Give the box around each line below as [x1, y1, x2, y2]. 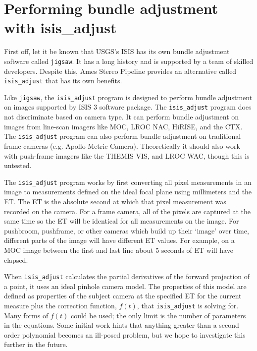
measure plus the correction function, [4, 300, 117, 310]
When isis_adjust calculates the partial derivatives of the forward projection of [4, 271, 250, 282]
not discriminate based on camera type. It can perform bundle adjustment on [4, 112, 239, 122]
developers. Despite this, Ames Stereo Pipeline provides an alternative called [4, 65, 237, 76]
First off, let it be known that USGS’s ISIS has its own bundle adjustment [4, 46, 230, 57]
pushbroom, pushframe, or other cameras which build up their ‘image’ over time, [4, 225, 249, 235]
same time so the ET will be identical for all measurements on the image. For [4, 216, 239, 226]
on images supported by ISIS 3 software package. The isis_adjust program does [4, 102, 252, 112]
